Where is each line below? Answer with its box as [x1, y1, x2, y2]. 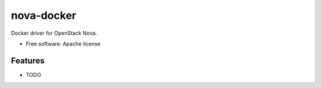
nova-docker [11, 9, 77, 22]
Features [11, 56, 45, 66]
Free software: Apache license [26, 40, 101, 47]
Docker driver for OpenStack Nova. [11, 30, 97, 37]
